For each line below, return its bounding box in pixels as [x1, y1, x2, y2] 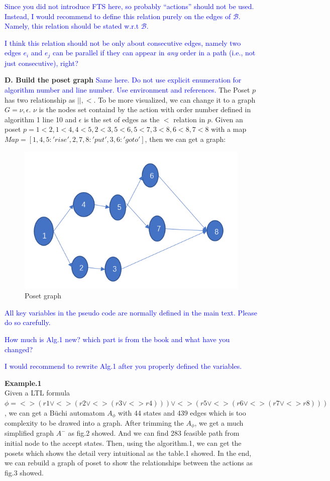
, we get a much [194, 417, 244, 428]
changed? [5, 344, 33, 354]
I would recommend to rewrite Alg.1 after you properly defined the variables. [5, 361, 242, 371]
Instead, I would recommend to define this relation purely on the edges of [5, 11, 231, 21]
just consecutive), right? [5, 57, 78, 68]
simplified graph [5, 428, 54, 438]
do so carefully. [5, 317, 51, 328]
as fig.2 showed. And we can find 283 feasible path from [68, 428, 240, 438]
